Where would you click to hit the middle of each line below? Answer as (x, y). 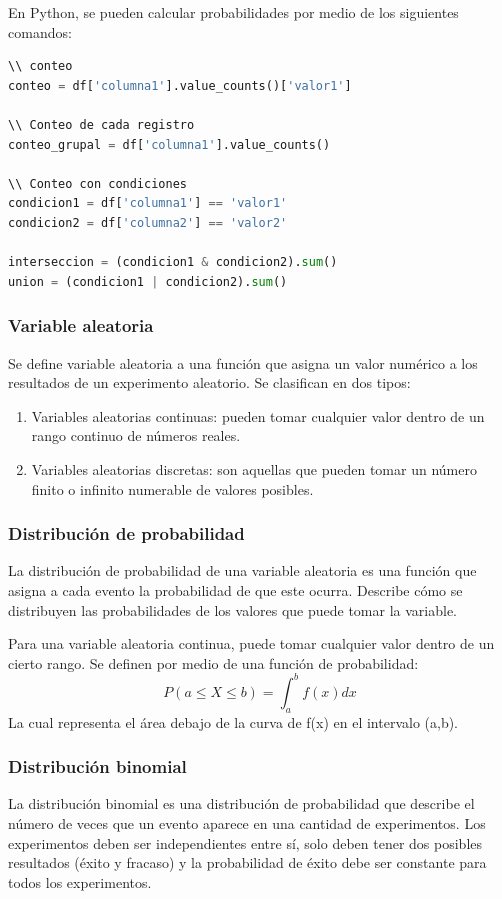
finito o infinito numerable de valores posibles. (172, 488)
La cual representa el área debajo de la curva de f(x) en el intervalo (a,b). (233, 721)
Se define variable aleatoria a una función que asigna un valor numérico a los (243, 362)
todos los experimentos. (80, 881)
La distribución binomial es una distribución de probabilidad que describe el (241, 803)
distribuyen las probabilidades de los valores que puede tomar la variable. (232, 609)
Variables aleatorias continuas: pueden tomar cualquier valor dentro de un (258, 415)
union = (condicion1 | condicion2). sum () (148, 281)
